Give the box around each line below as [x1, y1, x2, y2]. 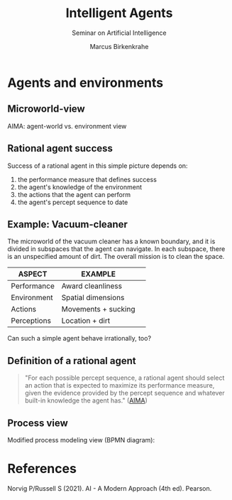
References [7, 461, 77, 477]
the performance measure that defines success [17, 175, 158, 183]
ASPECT [18, 269, 48, 279]
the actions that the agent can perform [17, 190, 131, 198]
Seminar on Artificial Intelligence [72, 28, 167, 37]
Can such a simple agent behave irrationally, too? [7, 334, 151, 343]
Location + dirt [61, 316, 111, 326]
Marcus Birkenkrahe [89, 42, 149, 50]
